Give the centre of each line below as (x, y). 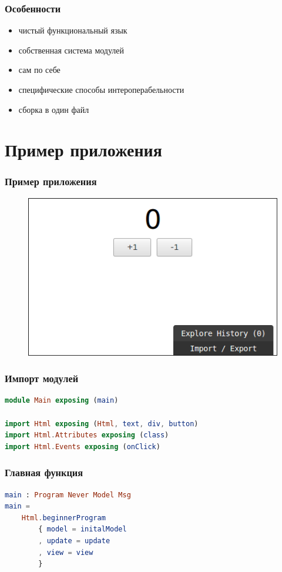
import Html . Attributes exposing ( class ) (87, 435)
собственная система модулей (71, 50)
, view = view (66, 552)
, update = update (74, 541)
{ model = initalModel (83, 529)
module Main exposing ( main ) (62, 401)
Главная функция (44, 472)
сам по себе (39, 70)
